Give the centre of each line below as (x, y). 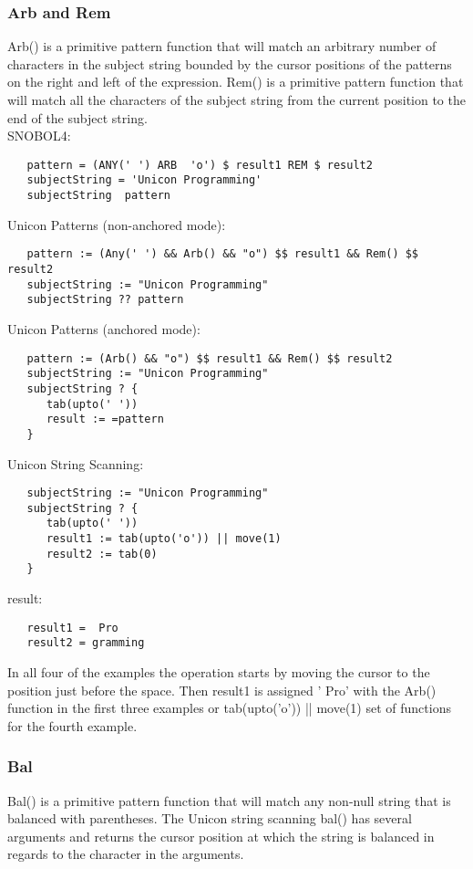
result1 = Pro (72, 628)
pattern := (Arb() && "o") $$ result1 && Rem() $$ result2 (210, 358)
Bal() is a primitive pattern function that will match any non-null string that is (229, 800)
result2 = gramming (86, 643)
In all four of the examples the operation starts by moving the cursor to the (219, 671)
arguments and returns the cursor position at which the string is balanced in (221, 836)
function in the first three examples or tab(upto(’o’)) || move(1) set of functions (229, 708)
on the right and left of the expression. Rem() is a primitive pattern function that (236, 82)
